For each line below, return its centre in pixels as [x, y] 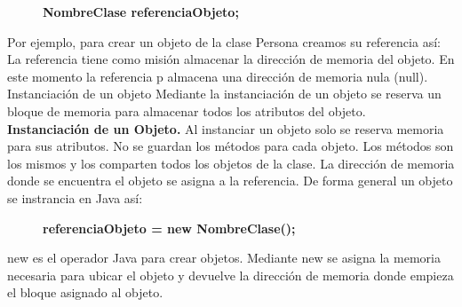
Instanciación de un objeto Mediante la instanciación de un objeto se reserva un [224, 94]
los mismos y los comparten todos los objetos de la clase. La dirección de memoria [231, 163]
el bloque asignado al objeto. [85, 292]
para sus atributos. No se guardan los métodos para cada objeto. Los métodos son [231, 146]
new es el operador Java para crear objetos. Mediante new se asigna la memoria [224, 258]
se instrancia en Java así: [75, 197]
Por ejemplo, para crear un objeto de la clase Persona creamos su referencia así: [224, 41]
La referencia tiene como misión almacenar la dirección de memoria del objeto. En [231, 59]
